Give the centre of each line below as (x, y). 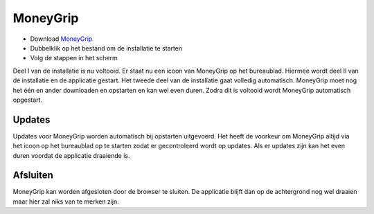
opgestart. (28, 100)
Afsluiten (33, 176)
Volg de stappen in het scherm (74, 58)
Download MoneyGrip (61, 39)
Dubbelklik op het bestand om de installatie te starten (106, 48)
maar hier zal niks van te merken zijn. (66, 202)
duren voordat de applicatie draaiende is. (72, 155)
